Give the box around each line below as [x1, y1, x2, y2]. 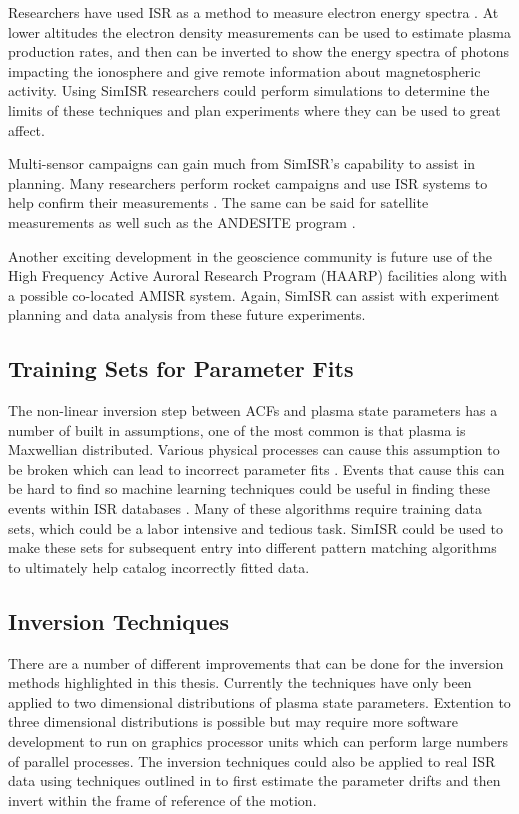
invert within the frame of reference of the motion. [8, 789, 317, 810]
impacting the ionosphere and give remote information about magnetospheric [8, 60, 481, 81]
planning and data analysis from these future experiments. [8, 304, 366, 325]
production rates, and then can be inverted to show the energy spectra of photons [8, 41, 510, 62]
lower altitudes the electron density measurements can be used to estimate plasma [8, 21, 512, 42]
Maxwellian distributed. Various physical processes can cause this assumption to [8, 439, 500, 460]
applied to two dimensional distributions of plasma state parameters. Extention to [8, 691, 511, 712]
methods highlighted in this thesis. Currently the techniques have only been [8, 672, 472, 693]
